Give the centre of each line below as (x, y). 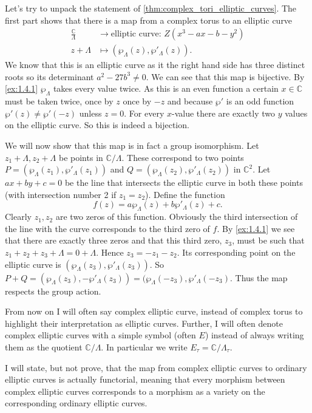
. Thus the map (259, 277)
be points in (81, 157)
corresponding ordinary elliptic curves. (76, 403)
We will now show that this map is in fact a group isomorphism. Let (132, 145)
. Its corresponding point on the (236, 252)
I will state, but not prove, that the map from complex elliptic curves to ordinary (156, 367)
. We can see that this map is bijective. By (225, 76)
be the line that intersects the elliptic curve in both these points (184, 183)
